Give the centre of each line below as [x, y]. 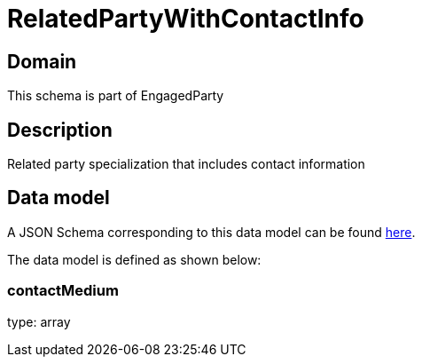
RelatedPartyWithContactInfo [186, 19]
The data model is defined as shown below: [134, 259]
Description [60, 130]
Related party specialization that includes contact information [186, 164]
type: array [39, 321]
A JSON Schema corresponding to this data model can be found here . [211, 232]
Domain [42, 61]
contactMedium [63, 291]
